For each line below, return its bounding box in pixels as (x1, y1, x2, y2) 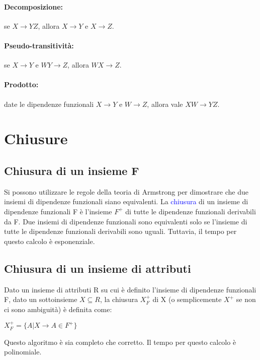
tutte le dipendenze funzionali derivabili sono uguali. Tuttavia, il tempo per (4, 226, 237, 236)
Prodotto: (4, 79, 39, 90)
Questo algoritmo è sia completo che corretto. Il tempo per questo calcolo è (4, 336, 236, 347)
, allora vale (147, 98, 183, 109)
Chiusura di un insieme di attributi (4, 260, 191, 276)
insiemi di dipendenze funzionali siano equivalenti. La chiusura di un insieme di (4, 196, 248, 207)
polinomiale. (4, 346, 42, 357)
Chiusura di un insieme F (4, 162, 139, 178)
